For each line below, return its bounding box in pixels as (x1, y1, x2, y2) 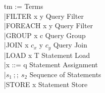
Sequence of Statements (29, 69, 102, 80)
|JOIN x (4, 40, 29, 50)
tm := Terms (4, 1, 44, 11)
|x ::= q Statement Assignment (4, 59, 98, 70)
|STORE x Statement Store (4, 79, 88, 89)
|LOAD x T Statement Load (4, 49, 90, 60)
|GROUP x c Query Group (4, 30, 86, 40)
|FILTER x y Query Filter (4, 10, 84, 21)
